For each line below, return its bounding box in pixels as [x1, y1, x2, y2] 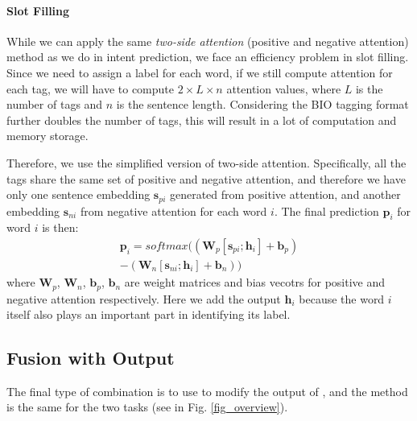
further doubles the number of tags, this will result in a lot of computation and [6, 111, 397, 128]
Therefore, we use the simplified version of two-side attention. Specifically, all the [6, 154, 407, 171]
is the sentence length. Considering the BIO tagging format [116, 96, 409, 113]
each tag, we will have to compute [6, 80, 175, 97]
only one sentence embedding [6, 186, 151, 203]
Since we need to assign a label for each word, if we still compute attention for [6, 64, 393, 80]
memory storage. [6, 127, 89, 144]
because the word [299, 290, 385, 307]
